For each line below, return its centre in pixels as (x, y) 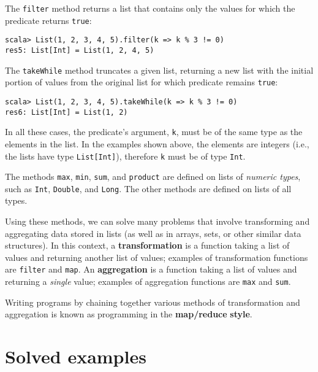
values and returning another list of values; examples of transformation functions (157, 257)
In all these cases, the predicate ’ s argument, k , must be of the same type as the (154, 132)
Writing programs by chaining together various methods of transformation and (153, 302)
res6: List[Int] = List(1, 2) (66, 112)
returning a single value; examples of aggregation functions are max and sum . (148, 281)
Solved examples (76, 356)
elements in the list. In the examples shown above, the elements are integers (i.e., (157, 143)
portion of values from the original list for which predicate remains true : (142, 82)
